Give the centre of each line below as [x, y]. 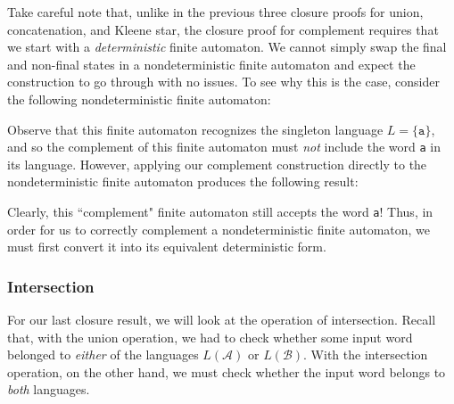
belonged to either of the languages [103, 355]
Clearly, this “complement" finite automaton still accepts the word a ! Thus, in [220, 211]
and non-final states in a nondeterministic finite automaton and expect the [211, 64]
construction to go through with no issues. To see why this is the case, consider [223, 82]
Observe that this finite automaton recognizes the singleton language [195, 129]
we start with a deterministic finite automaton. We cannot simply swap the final [227, 47]
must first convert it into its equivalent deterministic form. [167, 247]
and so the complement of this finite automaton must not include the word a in [224, 147]
